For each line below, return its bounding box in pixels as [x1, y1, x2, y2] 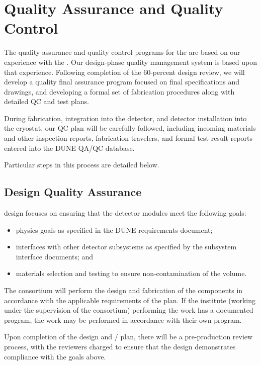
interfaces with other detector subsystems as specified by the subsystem [16, 241, 237, 252]
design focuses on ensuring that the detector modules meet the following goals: [4, 208, 246, 218]
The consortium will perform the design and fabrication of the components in [4, 285, 243, 296]
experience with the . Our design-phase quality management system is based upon [4, 56, 257, 67]
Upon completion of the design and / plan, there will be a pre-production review [4, 331, 253, 342]
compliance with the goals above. [4, 351, 106, 361]
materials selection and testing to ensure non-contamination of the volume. [16, 268, 247, 279]
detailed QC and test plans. [4, 96, 89, 107]
